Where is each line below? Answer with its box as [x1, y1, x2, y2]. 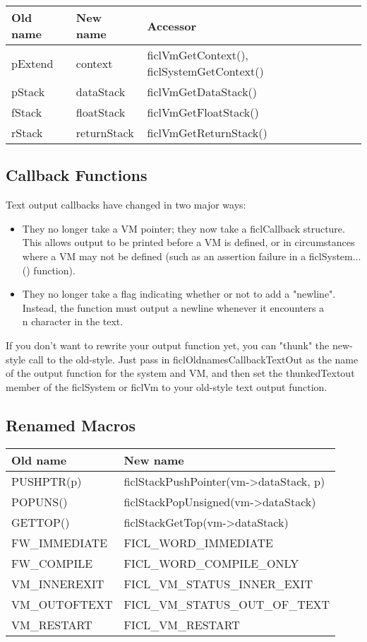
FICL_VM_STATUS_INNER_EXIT [124, 575, 313, 592]
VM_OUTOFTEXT [11, 595, 113, 612]
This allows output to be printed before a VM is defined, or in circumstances [22, 235, 355, 250]
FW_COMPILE [11, 554, 93, 571]
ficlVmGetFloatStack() [147, 104, 259, 120]
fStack [11, 104, 42, 120]
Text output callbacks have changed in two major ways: [6, 197, 246, 212]
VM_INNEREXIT [11, 575, 104, 592]
